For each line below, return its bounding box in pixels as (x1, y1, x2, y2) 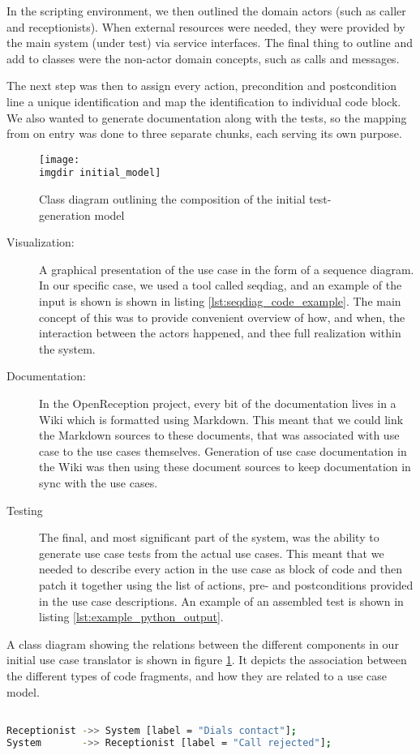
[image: (39, 153, 80, 165)
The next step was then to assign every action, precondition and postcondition (6, 77, 397, 94)
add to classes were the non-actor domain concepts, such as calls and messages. (6, 49, 400, 66)
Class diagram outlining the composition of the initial (39, 191, 306, 208)
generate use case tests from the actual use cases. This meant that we (39, 544, 384, 561)
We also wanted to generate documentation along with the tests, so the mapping (6, 109, 407, 126)
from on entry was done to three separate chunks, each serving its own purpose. (6, 125, 402, 142)
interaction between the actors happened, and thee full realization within (39, 324, 401, 341)
